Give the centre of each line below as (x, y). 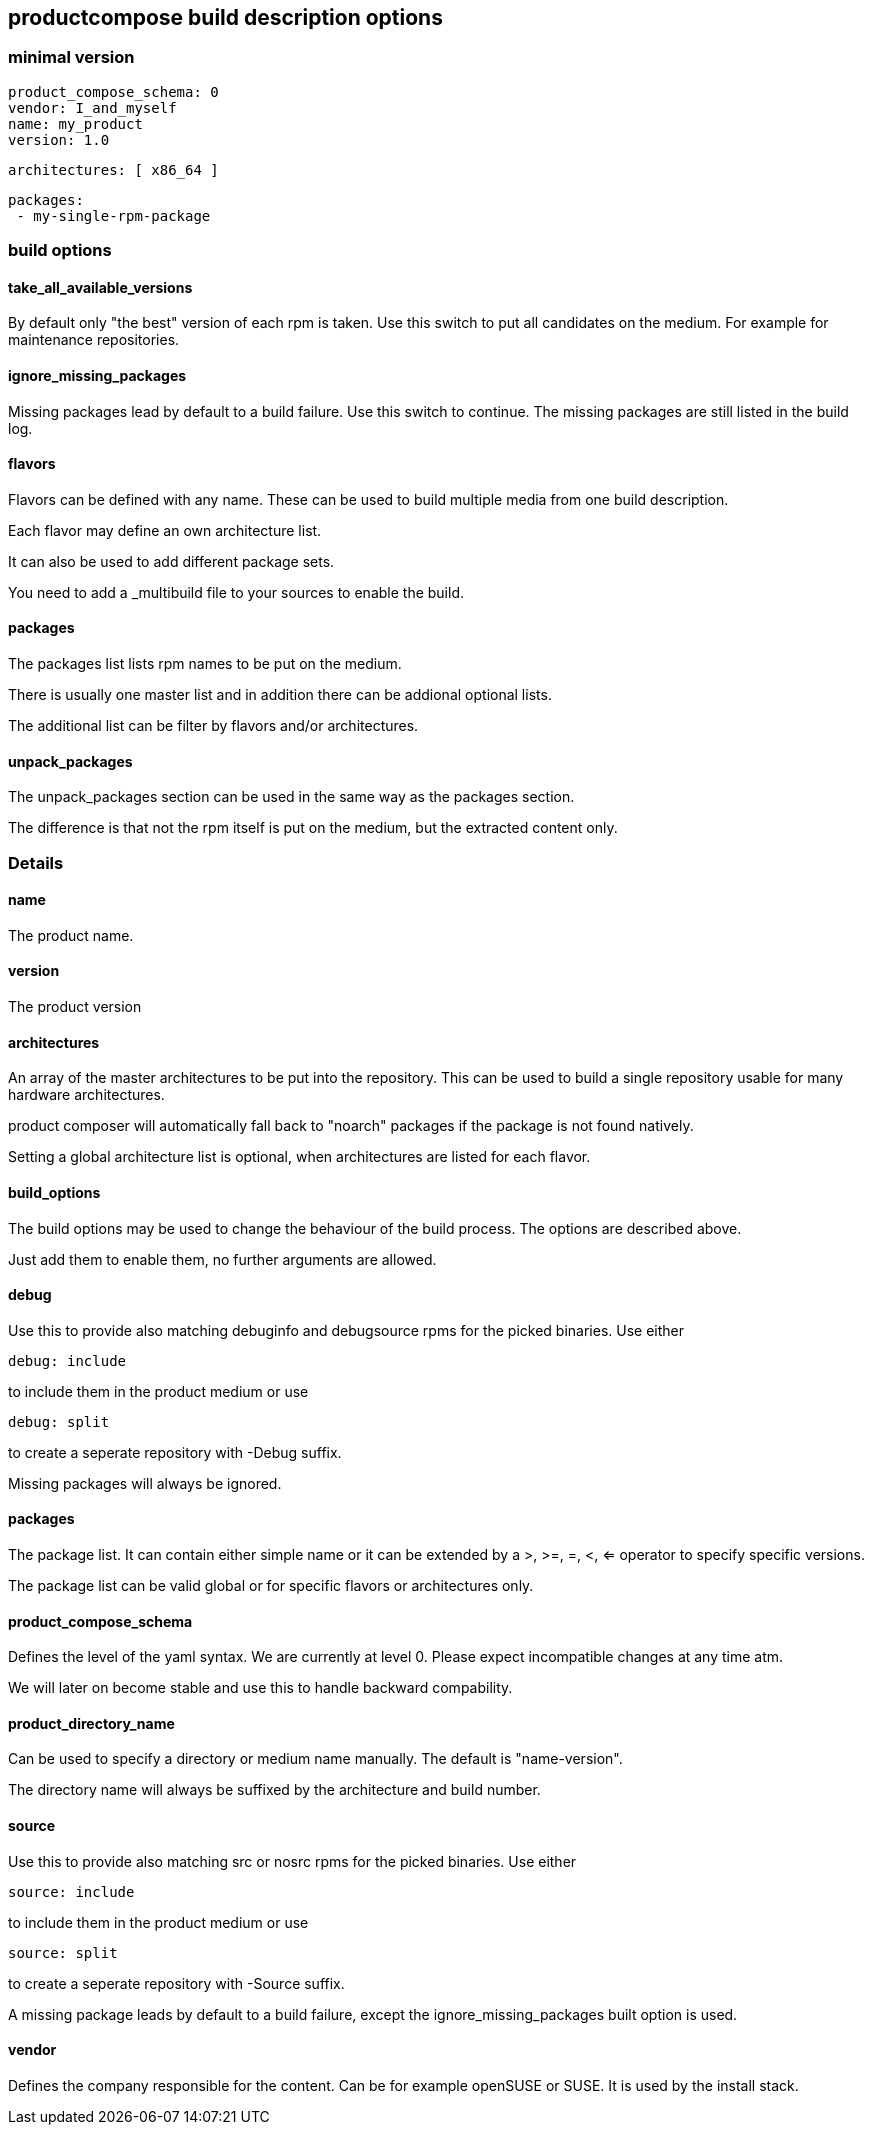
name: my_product (75, 123)
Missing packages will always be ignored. (145, 1483)
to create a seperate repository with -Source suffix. (176, 1983)
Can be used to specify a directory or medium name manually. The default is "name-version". (315, 1759)
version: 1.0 (59, 139)
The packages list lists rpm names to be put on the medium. (205, 664)
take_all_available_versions (100, 287)
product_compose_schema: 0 (113, 91)
